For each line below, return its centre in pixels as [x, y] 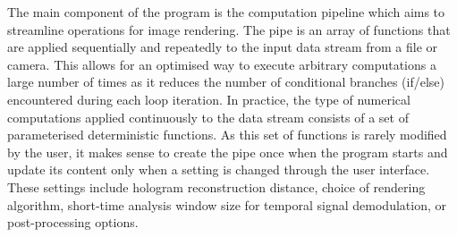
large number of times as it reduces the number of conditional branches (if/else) [226, 82]
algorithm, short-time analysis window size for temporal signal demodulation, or [227, 204]
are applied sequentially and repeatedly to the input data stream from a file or [223, 47]
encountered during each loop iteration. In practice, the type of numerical [209, 99]
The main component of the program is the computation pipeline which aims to [226, 12]
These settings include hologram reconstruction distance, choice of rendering [216, 186]
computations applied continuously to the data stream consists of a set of [208, 117]
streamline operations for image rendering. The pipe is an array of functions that [229, 29]
